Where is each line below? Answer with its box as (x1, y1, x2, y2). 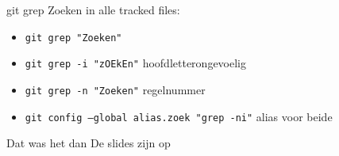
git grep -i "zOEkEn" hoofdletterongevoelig (25, 55, 246, 71)
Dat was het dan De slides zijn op (6, 135, 171, 151)
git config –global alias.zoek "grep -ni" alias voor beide (25, 108, 333, 124)
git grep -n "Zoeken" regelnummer (25, 81, 206, 97)
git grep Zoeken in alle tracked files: (6, 2, 180, 17)
